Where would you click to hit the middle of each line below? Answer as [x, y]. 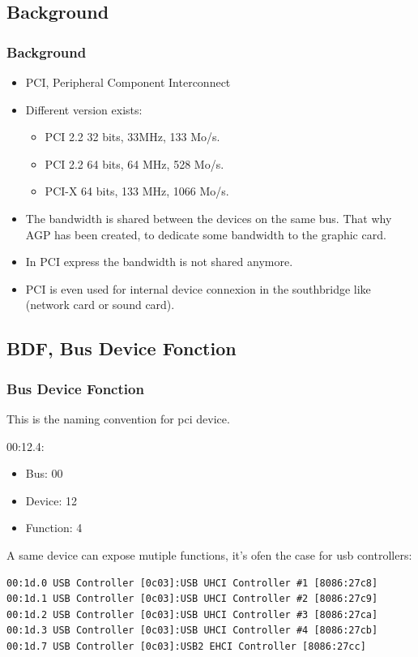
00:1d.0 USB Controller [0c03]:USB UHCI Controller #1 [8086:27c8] [192, 583]
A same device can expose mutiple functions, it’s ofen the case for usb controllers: [209, 554]
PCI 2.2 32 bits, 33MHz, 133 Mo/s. [132, 137]
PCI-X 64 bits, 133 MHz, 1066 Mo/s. [137, 191]
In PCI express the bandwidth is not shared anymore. [159, 262]
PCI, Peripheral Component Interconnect [128, 82]
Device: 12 [51, 500]
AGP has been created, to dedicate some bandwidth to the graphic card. [206, 234]
